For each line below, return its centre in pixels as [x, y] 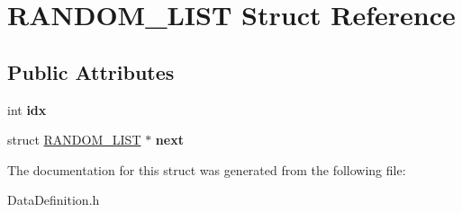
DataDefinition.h [54, 200]
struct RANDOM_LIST [74, 140]
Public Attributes [91, 71]
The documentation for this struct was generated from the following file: [207, 169]
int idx [27, 109]
